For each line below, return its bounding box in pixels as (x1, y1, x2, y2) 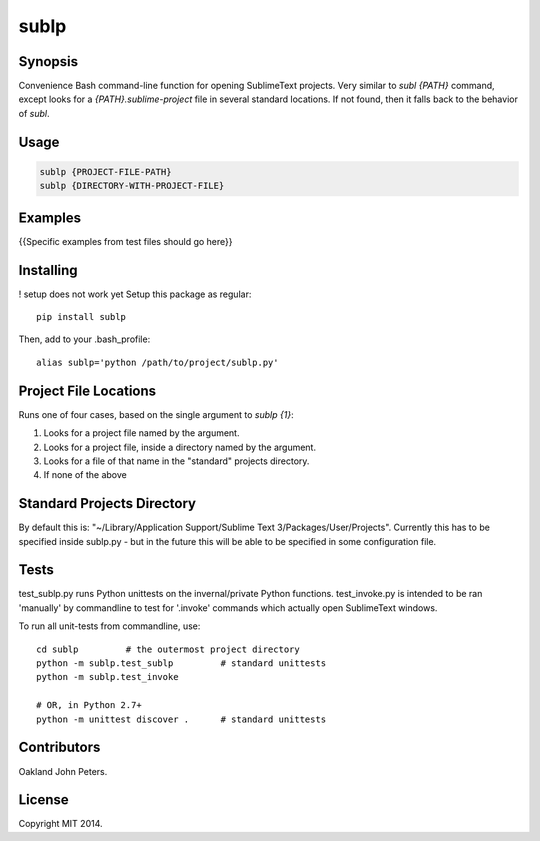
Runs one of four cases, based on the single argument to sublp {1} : (18, 408, 294, 420)
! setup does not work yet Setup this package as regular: (18, 288, 252, 300)
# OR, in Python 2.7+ (36, 700, 142, 711)
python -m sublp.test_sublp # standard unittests (36, 658, 327, 669)
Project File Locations (18, 382, 157, 399)
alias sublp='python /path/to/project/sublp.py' (36, 356, 279, 368)
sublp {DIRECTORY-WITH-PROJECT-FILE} (39, 180, 225, 192)
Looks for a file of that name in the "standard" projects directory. (43, 455, 310, 467)
